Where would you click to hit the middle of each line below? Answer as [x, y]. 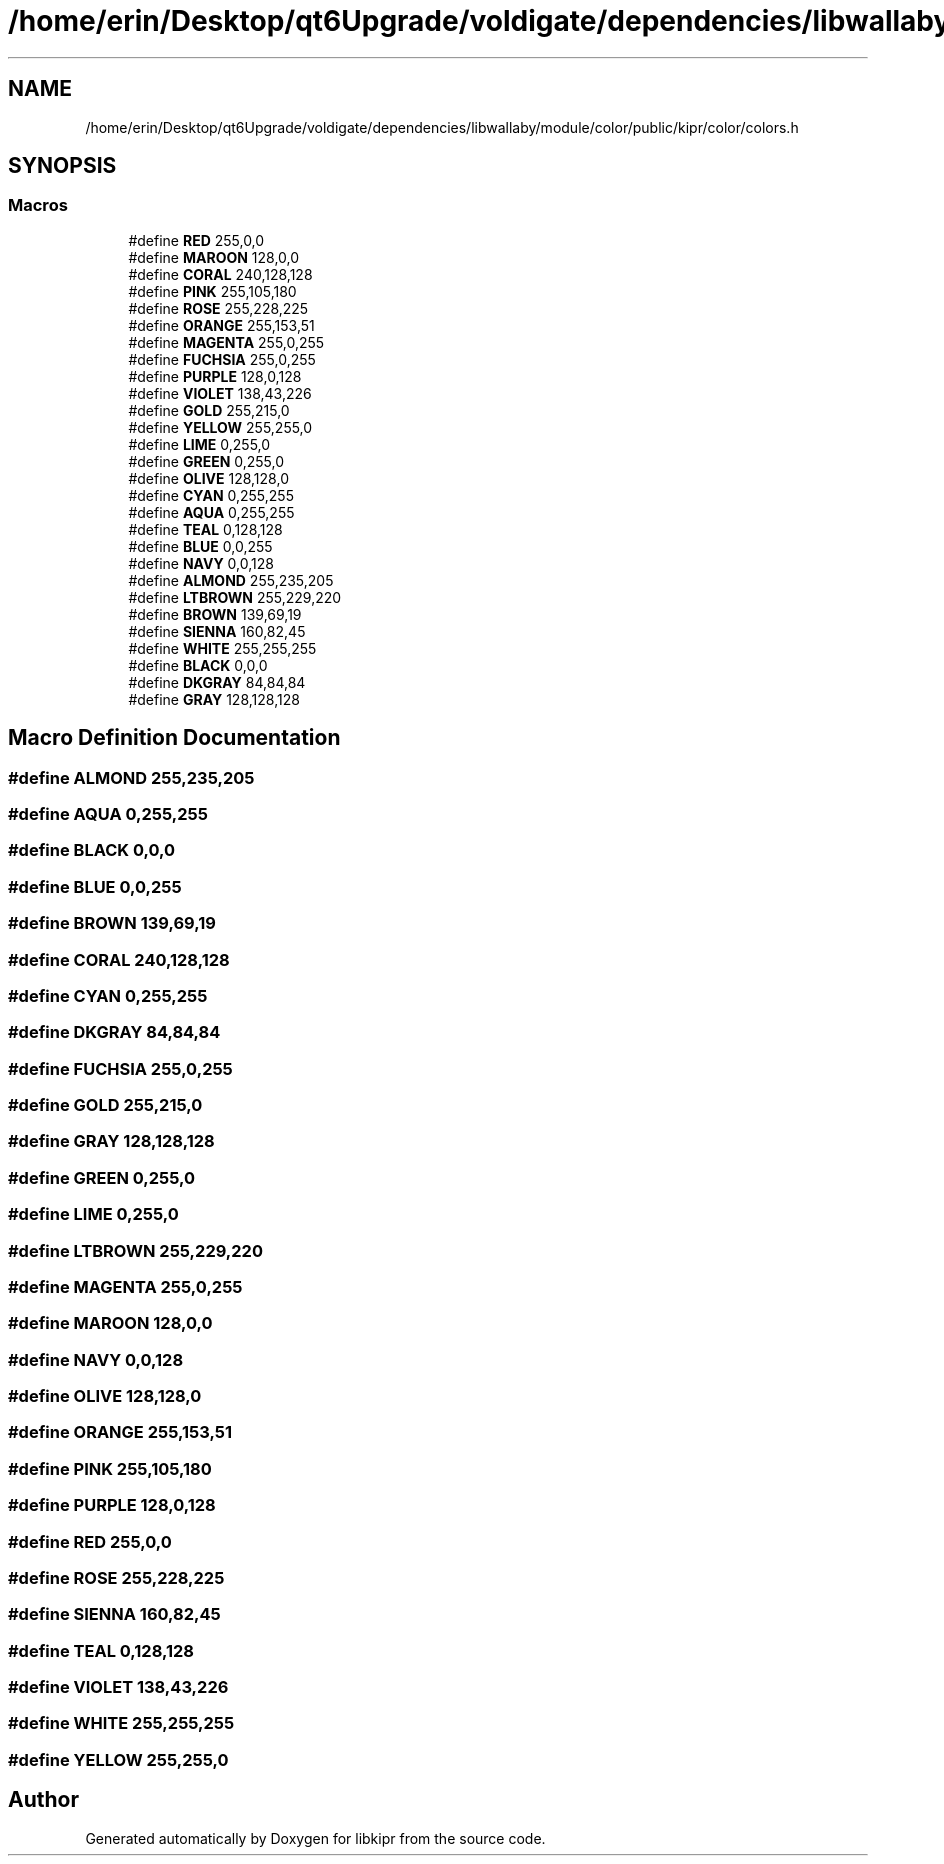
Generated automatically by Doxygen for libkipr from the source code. [315, 1838]
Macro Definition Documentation [174, 738]
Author [43, 1800]
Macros [38, 205]
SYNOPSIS [62, 166]
